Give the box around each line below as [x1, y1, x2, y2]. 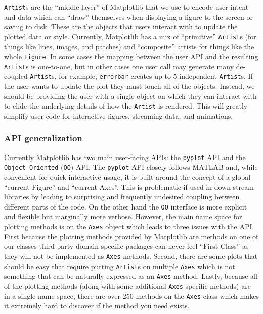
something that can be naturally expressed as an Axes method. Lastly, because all [4, 271, 258, 281]
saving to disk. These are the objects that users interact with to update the [4, 21, 238, 32]
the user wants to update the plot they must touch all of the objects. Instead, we [4, 81, 255, 91]
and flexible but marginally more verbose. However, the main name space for [4, 211, 242, 222]
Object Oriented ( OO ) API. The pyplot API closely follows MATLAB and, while [4, 162, 258, 172]
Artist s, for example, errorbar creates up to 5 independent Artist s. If [30, 71, 253, 81]
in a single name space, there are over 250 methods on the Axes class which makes [4, 290, 259, 301]
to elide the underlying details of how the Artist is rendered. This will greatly [4, 100, 248, 111]
